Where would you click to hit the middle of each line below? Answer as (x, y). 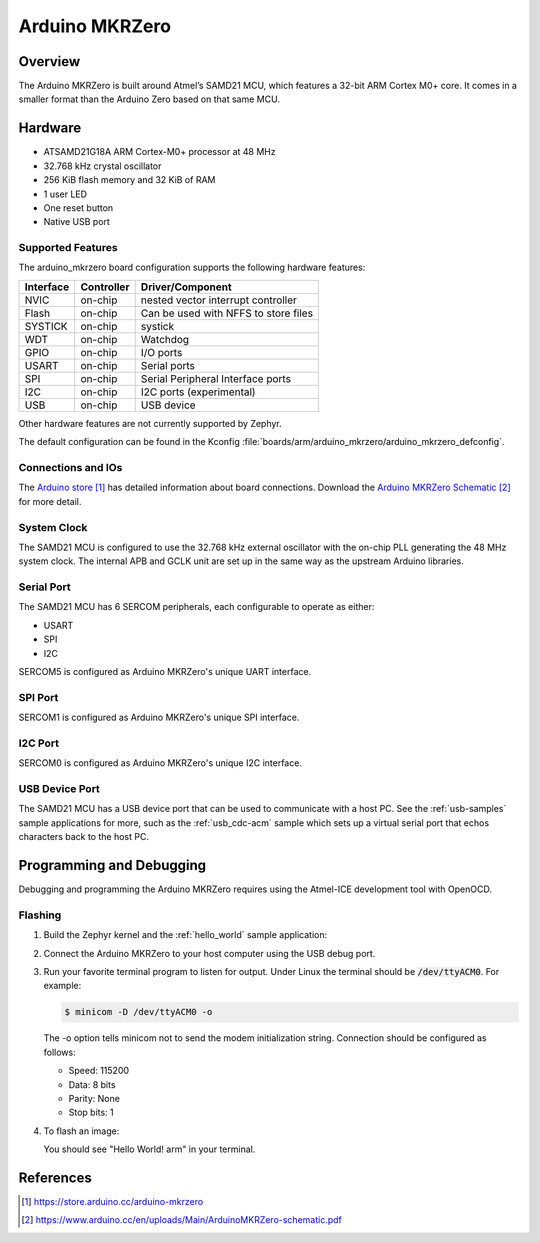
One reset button (78, 207)
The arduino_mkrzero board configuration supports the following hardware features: (192, 267)
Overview (49, 61)
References (55, 1177)
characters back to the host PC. (84, 837)
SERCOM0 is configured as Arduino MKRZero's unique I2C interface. (160, 763)
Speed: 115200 (99, 1071)
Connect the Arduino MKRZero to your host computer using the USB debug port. (209, 953)
